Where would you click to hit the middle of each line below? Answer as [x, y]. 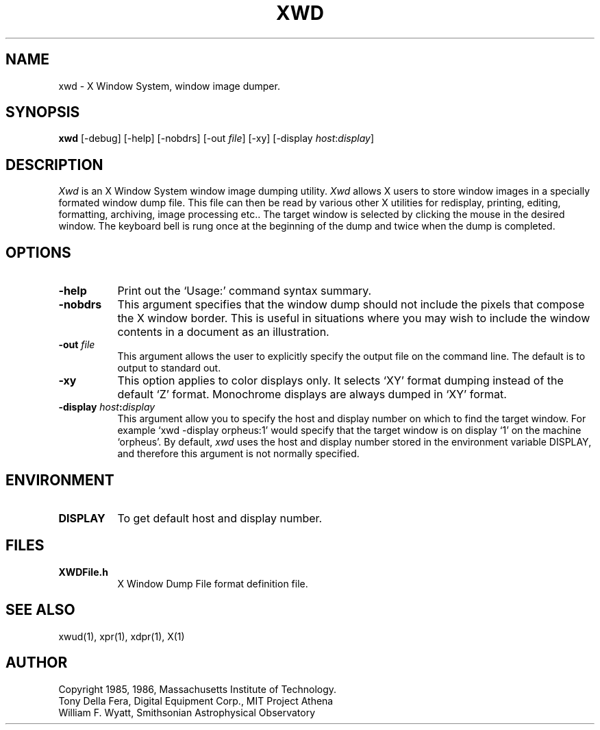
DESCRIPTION [54, 165]
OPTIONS [38, 252]
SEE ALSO [40, 610]
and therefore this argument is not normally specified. [238, 454]
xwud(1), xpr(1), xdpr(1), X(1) [122, 636]
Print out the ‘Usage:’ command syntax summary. [245, 291]
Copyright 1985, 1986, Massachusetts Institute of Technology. [198, 689]
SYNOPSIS [43, 112]
